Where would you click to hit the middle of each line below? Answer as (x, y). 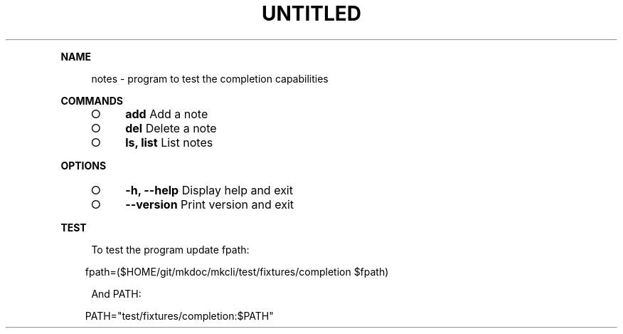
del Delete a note (171, 128)
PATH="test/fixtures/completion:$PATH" (179, 315)
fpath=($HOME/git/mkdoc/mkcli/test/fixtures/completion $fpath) (237, 271)
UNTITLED (311, 14)
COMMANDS (92, 100)
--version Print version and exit (210, 204)
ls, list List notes (169, 142)
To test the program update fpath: (170, 249)
